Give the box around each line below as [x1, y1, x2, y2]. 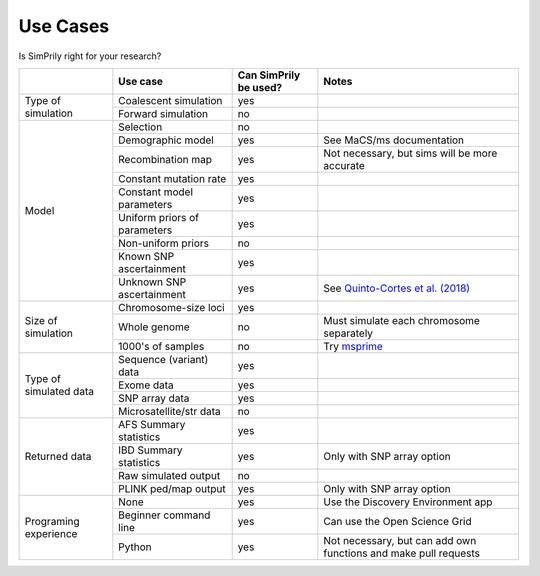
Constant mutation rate [118, 171, 227, 185]
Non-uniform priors [118, 236, 210, 250]
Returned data [24, 450, 92, 464]
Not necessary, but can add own [323, 533, 477, 547]
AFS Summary [118, 417, 186, 431]
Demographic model [118, 133, 214, 147]
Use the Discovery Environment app [323, 495, 493, 509]
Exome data [118, 378, 174, 392]
